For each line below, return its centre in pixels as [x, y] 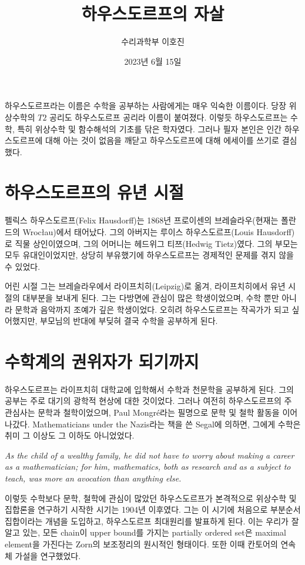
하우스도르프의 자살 [153, 13]
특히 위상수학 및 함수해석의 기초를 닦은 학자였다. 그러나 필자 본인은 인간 [150, 128]
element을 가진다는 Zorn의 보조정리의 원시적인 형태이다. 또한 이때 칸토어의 [141, 544]
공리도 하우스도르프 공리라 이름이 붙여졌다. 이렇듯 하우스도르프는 [169, 117]
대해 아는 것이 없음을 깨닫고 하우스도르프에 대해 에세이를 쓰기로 [162, 140]
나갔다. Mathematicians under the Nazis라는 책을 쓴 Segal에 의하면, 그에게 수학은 [153, 424]
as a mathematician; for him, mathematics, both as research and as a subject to [148, 467]
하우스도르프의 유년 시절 [94, 192]
